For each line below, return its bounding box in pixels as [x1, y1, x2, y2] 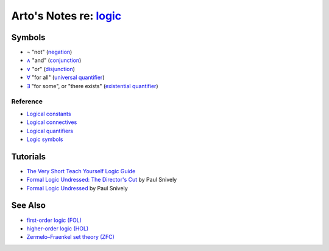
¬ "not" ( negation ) [26, 49, 73, 56]
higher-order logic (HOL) [26, 225, 89, 232]
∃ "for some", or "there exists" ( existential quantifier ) [26, 82, 158, 89]
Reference [11, 97, 43, 106]
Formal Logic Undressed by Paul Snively [26, 184, 128, 191]
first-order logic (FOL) [26, 216, 82, 224]
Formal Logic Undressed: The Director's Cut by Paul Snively [26, 176, 177, 184]
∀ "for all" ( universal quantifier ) [26, 74, 105, 81]
